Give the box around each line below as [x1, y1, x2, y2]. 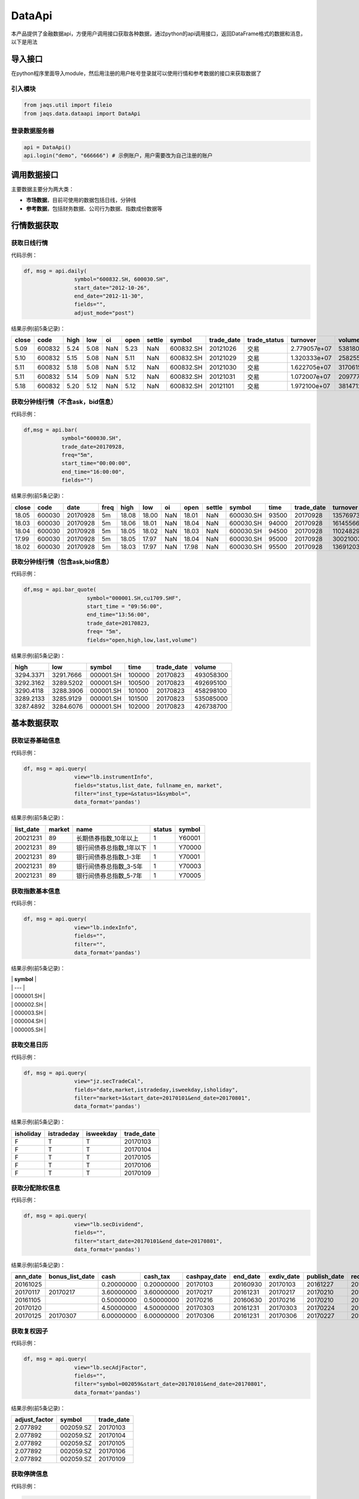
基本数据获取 [11, 718, 59, 729]
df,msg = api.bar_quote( [23, 586, 97, 593]
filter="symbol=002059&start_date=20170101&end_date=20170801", [74, 1381, 267, 1387]
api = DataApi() [23, 144, 72, 150]
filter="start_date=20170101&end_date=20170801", [74, 1238, 223, 1244]
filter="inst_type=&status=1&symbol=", [74, 790, 191, 797]
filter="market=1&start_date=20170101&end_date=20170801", [74, 1094, 251, 1101]
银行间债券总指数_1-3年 [76, 853, 142, 861]
